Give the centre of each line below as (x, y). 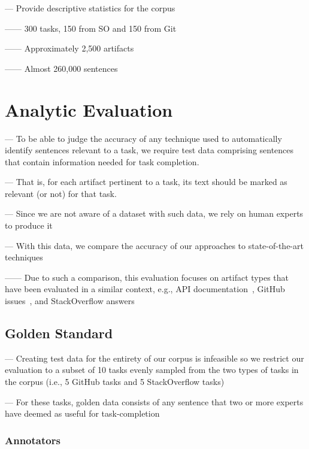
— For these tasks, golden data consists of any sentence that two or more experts (154, 401)
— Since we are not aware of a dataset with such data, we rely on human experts (154, 213)
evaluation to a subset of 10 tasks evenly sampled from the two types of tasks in (152, 370)
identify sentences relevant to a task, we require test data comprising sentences (149, 150)
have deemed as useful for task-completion (82, 413)
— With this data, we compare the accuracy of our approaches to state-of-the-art (154, 245)
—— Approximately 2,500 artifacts (69, 48)
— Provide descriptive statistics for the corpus (90, 8)
